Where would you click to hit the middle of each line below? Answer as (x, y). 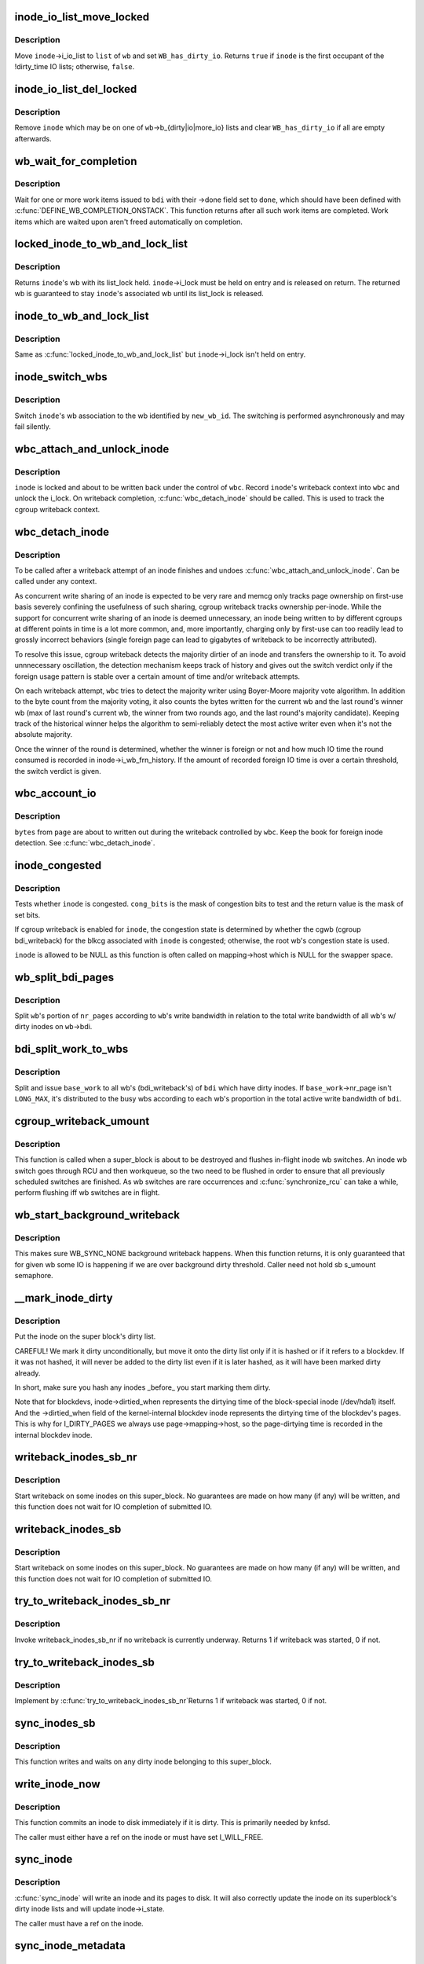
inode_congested (58, 865)
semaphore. (34, 1276)
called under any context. (56, 581)
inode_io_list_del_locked (76, 89)
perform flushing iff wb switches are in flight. (87, 1193)
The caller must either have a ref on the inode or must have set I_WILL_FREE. (139, 1837)
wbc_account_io (55, 793)
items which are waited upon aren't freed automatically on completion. (129, 222)
